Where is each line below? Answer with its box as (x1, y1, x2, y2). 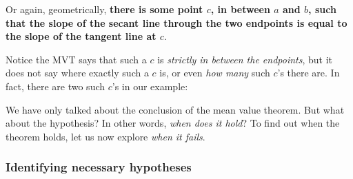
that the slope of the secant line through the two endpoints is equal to (6, 15, 347, 30)
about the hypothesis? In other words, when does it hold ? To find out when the (6, 116, 340, 130)
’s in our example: (112, 78, 188, 93)
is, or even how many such (159, 65, 270, 80)
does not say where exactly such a (6, 65, 149, 80)
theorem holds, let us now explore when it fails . (6, 129, 205, 143)
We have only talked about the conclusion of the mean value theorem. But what (6, 102, 345, 116)
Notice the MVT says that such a (6, 52, 147, 66)
